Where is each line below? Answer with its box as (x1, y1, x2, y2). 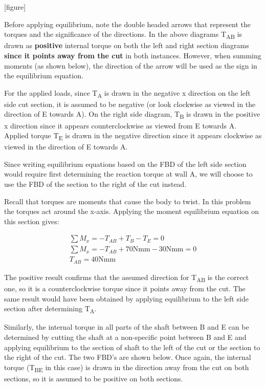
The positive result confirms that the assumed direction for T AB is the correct (4, 271, 249, 284)
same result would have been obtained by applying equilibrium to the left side (4, 293, 249, 304)
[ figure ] (4, 2, 26, 12)
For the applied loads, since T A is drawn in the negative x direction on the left (4, 87, 251, 99)
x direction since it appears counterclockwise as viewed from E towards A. (4, 120, 237, 131)
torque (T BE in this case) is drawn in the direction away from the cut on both (4, 361, 249, 374)
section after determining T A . (4, 303, 97, 315)
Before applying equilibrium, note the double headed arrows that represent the (4, 18, 251, 29)
